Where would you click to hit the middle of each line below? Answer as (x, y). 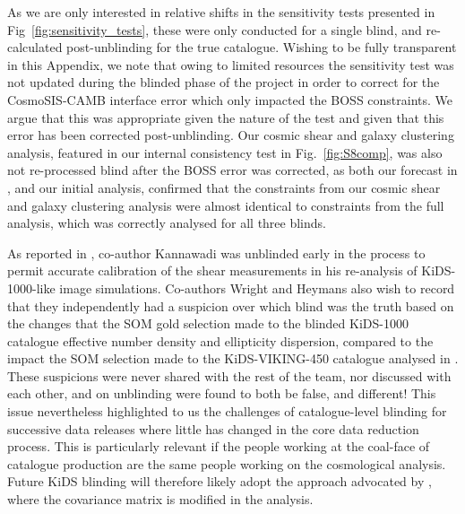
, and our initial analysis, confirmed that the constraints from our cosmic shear (224, 187)
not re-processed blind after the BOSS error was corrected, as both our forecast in (232, 170)
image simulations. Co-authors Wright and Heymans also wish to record (257, 287)
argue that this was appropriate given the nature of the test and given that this (226, 117)
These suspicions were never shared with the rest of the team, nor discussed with (229, 375)
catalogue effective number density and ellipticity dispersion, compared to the (220, 340)
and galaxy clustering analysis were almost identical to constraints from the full (226, 205)
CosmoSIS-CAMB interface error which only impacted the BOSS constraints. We (230, 99)
